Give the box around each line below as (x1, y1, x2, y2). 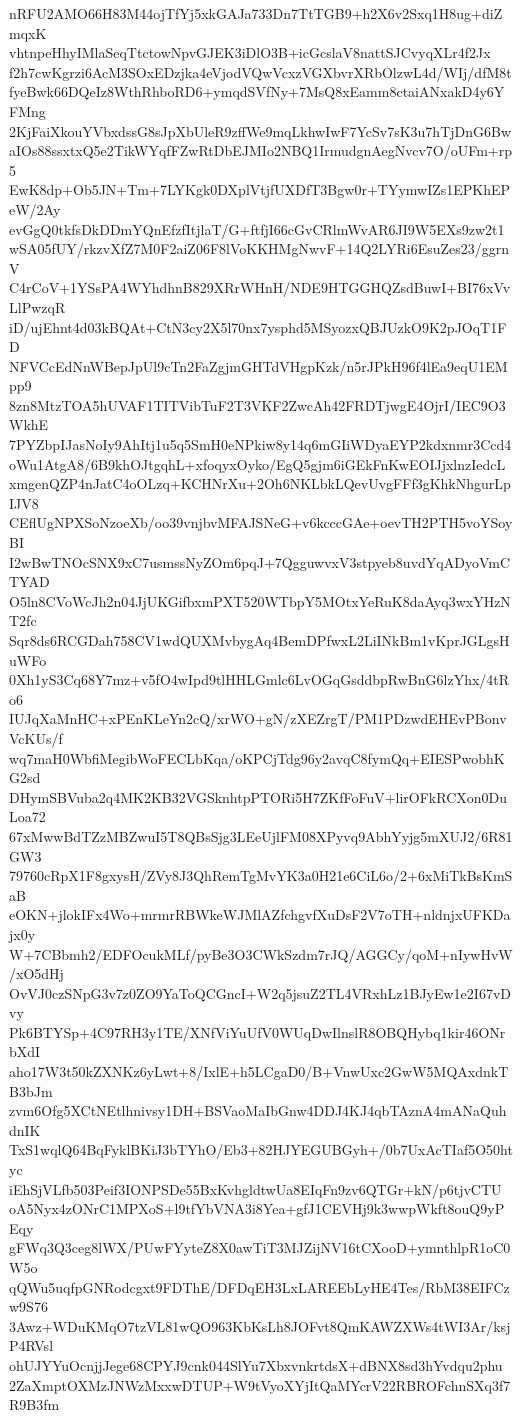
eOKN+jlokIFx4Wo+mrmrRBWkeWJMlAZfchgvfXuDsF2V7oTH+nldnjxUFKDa (9, 904, 511, 925)
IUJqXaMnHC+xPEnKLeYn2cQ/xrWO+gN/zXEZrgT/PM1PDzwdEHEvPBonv (9, 708, 507, 729)
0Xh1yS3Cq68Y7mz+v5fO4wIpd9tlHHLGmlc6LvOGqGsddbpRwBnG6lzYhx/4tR (9, 669, 510, 690)
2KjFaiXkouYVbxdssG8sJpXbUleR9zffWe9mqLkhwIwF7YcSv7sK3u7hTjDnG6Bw (9, 120, 512, 141)
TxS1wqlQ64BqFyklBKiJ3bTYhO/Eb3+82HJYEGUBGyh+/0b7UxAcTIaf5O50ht (9, 1139, 513, 1160)
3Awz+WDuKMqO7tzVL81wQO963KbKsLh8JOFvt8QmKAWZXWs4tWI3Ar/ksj (9, 1315, 511, 1336)
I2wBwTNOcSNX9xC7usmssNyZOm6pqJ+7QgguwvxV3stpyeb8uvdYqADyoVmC (9, 551, 511, 572)
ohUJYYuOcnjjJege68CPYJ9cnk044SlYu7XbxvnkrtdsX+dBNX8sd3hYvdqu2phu (9, 1354, 503, 1375)
